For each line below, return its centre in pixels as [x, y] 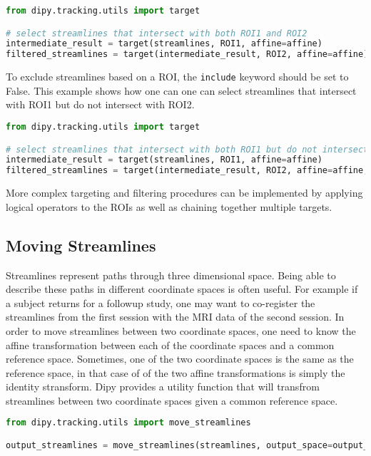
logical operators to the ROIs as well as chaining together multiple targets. [169, 206]
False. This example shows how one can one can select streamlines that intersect [181, 90]
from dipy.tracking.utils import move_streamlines [128, 423]
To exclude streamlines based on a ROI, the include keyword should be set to [177, 77]
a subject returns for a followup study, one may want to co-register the [161, 302]
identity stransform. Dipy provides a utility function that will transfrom [163, 387]
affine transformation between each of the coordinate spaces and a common [170, 344]
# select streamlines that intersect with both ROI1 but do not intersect [187, 149]
